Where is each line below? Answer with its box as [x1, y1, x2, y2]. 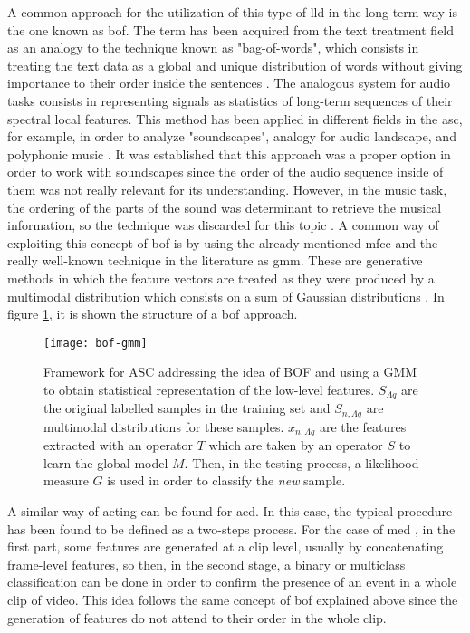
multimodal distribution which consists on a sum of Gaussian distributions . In [7, 286, 445, 305]
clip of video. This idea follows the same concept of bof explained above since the [7, 590, 458, 609]
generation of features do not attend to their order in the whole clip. [7, 608, 387, 627]
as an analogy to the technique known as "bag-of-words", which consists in [7, 38, 419, 57]
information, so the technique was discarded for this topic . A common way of [7, 216, 439, 235]
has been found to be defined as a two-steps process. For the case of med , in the [7, 519, 456, 538]
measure [43, 471, 89, 490]
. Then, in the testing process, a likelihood [184, 453, 419, 472]
